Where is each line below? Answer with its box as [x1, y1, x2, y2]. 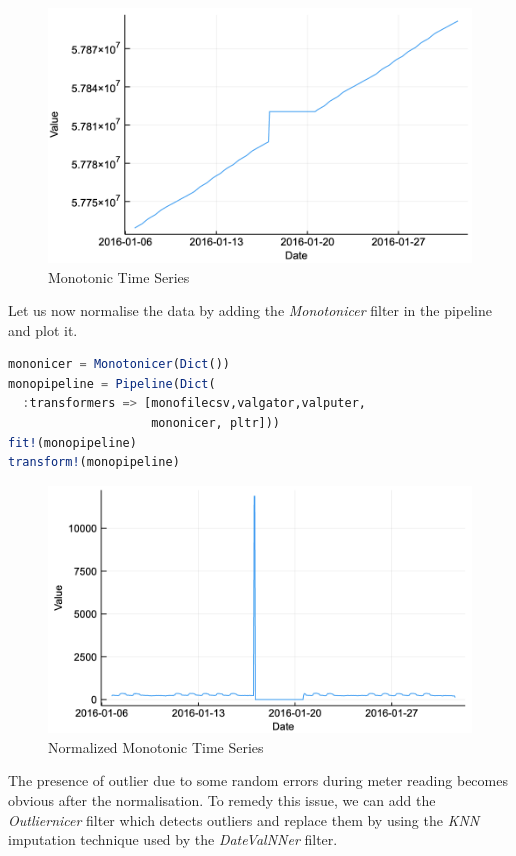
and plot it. [8, 319, 78, 340]
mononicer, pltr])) [151, 416, 281, 431]
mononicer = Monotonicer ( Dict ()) [8, 357, 230, 372]
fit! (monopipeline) [8, 435, 137, 450]
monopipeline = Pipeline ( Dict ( [8, 376, 216, 391]
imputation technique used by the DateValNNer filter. [8, 829, 338, 850]
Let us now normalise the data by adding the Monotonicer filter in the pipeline [8, 300, 493, 321]
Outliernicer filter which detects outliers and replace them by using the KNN [8, 809, 480, 830]
